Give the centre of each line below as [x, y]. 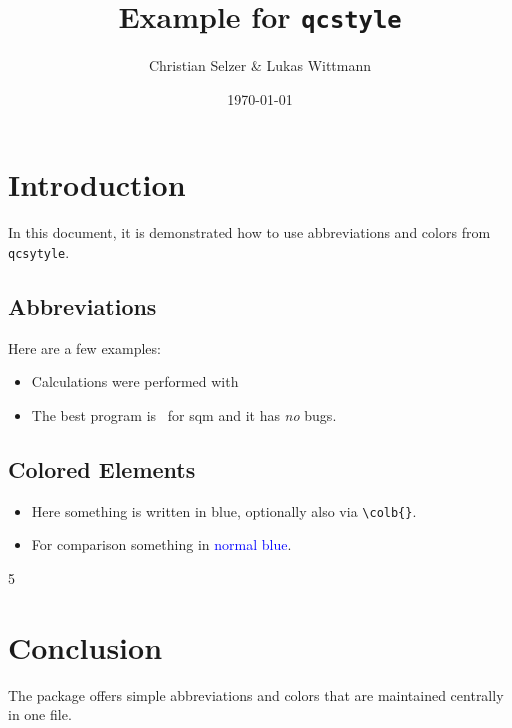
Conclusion [85, 646]
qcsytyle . [39, 251]
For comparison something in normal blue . [161, 544]
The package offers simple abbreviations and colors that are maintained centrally [256, 694]
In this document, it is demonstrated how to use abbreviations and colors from [249, 232]
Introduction [97, 184]
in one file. [40, 714]
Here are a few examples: [84, 347]
